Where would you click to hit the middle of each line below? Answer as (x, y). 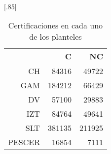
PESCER (24, 142)
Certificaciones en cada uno (55, 25)
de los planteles (55, 36)
